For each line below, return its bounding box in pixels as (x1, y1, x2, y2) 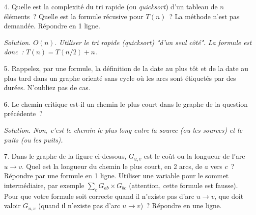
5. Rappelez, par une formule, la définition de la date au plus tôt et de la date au (4, 63, 248, 73)
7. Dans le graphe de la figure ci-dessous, (4, 151, 127, 161)
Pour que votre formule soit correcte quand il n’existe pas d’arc (4, 191, 195, 201)
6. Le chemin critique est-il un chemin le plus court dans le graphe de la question (4, 98, 248, 109)
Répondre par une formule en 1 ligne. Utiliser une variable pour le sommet (4, 170, 229, 181)
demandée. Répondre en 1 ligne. (4, 21, 100, 31)
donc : (4, 47, 24, 57)
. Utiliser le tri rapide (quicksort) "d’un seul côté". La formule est (54, 37, 252, 47)
